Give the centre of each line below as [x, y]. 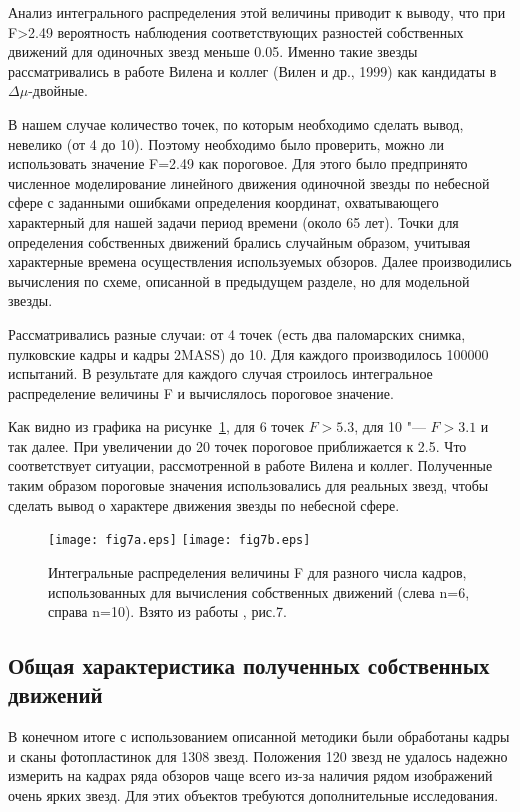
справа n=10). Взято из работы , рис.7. [167, 611]
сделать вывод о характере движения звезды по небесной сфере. [204, 504]
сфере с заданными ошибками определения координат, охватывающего [223, 202]
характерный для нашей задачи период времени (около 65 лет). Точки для [233, 221]
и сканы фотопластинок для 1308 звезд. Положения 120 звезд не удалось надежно [258, 755]
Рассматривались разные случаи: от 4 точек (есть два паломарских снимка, [237, 333]
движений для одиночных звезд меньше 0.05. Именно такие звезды [213, 51]
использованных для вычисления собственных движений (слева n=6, [259, 591]
